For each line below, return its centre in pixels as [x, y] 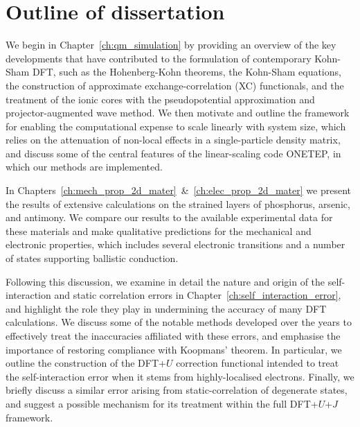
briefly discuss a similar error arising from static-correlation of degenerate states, [177, 390]
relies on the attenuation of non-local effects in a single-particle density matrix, [173, 140]
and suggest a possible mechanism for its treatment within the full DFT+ [162, 403]
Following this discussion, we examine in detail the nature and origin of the [165, 281]
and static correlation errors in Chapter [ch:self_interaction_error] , [198, 295]
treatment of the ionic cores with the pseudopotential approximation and [160, 99]
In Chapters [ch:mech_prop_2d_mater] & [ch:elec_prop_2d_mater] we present [178, 190]
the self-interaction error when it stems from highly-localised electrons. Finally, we [180, 376]
